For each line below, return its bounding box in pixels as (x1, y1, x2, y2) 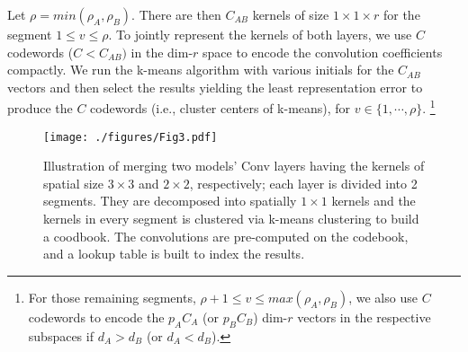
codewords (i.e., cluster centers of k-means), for (90, 99, 351, 118)
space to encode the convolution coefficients (202, 42, 443, 61)
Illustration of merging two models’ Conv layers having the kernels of (43, 156, 425, 175)
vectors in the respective (297, 307, 431, 326)
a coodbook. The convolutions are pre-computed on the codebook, (43, 226, 409, 245)
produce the (7, 99, 73, 118)
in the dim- (130, 42, 193, 61)
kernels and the (331, 191, 416, 210)
